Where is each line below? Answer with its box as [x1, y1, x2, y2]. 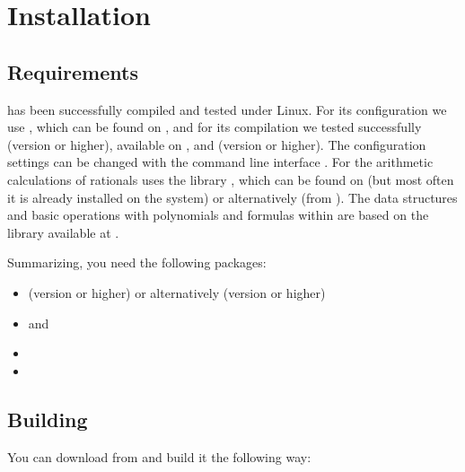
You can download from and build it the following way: [7, 447, 311, 466]
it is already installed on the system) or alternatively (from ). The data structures [7, 188, 458, 206]
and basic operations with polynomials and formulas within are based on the [7, 205, 429, 224]
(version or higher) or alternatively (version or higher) [28, 283, 326, 302]
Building [7, 405, 88, 433]
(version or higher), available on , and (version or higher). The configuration [7, 135, 426, 153]
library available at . [7, 223, 119, 241]
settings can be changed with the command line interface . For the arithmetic [7, 153, 434, 171]
